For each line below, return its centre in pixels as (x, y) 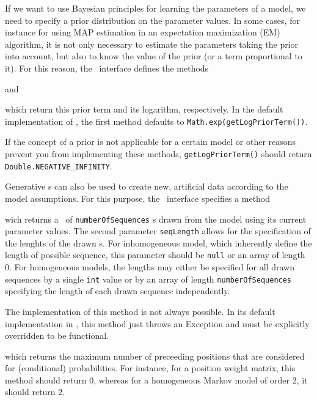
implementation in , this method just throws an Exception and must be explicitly (157, 323)
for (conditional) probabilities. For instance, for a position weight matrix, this (150, 368)
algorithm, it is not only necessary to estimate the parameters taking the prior (152, 44)
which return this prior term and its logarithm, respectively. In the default (144, 109)
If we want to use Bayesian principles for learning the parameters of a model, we (155, 8)
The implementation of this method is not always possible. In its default (140, 311)
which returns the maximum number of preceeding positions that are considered (155, 356)
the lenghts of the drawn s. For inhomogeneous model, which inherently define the (158, 243)
